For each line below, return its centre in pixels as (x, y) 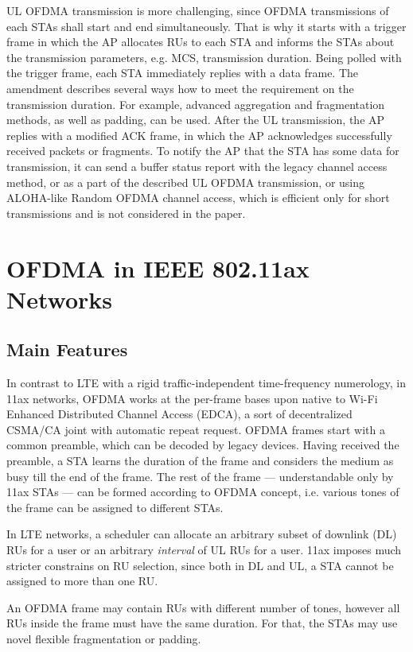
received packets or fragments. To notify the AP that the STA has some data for (203, 151)
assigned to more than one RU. (82, 581)
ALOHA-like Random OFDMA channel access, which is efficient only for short (198, 198)
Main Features (67, 349)
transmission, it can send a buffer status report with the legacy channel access (197, 166)
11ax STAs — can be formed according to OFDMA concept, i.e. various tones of (203, 492)
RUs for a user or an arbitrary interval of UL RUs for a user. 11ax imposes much (204, 550)
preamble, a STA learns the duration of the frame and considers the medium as (200, 461)
